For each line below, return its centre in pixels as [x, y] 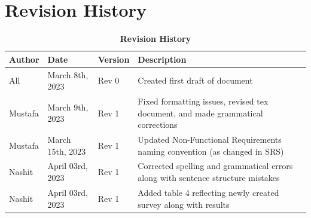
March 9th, [68, 107]
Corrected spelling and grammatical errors [215, 166]
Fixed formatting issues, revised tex [203, 101]
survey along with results [184, 204]
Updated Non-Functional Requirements [210, 139]
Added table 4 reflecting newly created [208, 192]
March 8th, [68, 74]
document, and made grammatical [200, 113]
